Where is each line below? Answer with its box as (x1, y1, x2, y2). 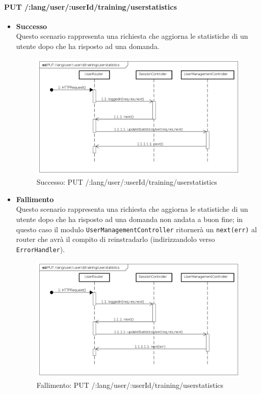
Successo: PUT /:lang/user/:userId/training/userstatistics (36, 177, 217, 187)
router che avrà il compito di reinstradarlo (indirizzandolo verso (16, 234, 215, 244)
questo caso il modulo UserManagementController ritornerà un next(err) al (16, 224, 257, 234)
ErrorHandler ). (16, 243, 65, 254)
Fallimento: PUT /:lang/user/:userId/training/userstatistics (36, 380, 224, 390)
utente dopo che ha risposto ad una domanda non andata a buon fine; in (16, 213, 243, 224)
